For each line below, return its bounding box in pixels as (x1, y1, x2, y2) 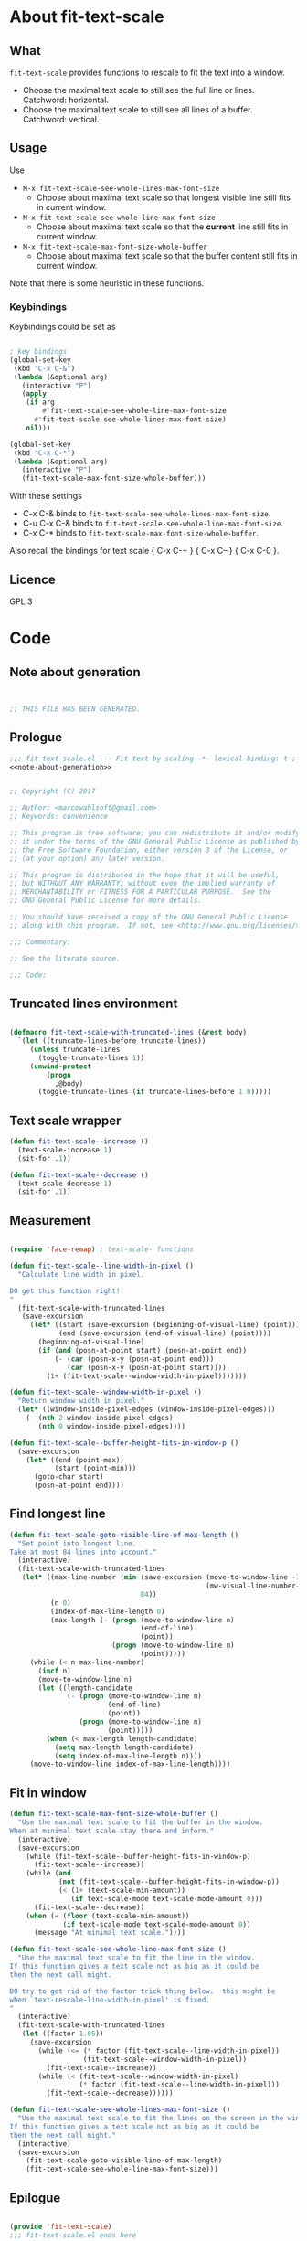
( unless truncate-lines (29, 1045, 121, 1055)
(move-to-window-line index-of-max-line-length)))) (29, 1759, 231, 1769)
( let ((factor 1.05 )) (21, 2029, 104, 2039)
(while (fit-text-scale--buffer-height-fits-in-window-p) (26, 1852, 251, 1861)
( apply (21, 389, 48, 398)
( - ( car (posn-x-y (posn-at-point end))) (54, 1354, 215, 1364)
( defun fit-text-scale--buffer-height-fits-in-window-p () (9, 1438, 239, 1448)
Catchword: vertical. (22, 114, 100, 124)
